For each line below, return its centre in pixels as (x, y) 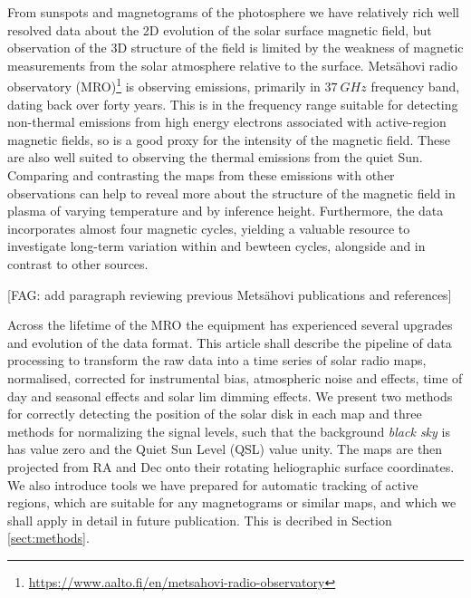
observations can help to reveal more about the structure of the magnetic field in (231, 193)
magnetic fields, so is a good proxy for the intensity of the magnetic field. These (229, 139)
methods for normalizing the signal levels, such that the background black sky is (229, 431)
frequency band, (415, 87)
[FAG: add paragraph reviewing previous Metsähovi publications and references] (230, 294)
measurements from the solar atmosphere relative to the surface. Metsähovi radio (232, 65)
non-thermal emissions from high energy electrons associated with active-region (227, 122)
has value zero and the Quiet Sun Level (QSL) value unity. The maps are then (225, 449)
